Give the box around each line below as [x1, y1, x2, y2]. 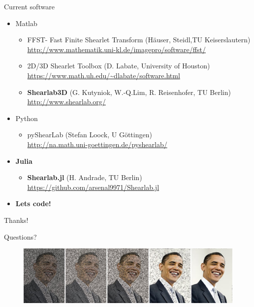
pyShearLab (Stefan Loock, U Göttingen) [27, 129, 152, 140]
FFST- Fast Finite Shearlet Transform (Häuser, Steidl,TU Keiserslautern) [27, 34, 251, 45]
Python [15, 113, 38, 123]
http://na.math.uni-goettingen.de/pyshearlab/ [27, 139, 167, 149]
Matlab [15, 18, 37, 28]
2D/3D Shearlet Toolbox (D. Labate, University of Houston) [27, 61, 210, 71]
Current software [4, 1, 55, 11]
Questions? [4, 231, 37, 242]
